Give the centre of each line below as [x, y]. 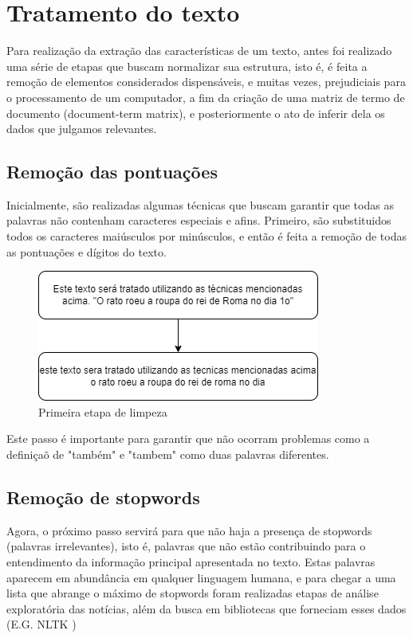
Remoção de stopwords [103, 497]
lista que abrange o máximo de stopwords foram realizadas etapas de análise [193, 593]
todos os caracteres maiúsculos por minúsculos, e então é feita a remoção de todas [206, 236]
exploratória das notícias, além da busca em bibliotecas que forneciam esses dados [206, 608]
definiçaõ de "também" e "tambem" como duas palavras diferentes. [168, 454]
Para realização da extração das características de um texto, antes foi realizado [199, 51]
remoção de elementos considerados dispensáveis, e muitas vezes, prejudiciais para [206, 82]
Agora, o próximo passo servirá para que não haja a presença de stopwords [189, 530]
